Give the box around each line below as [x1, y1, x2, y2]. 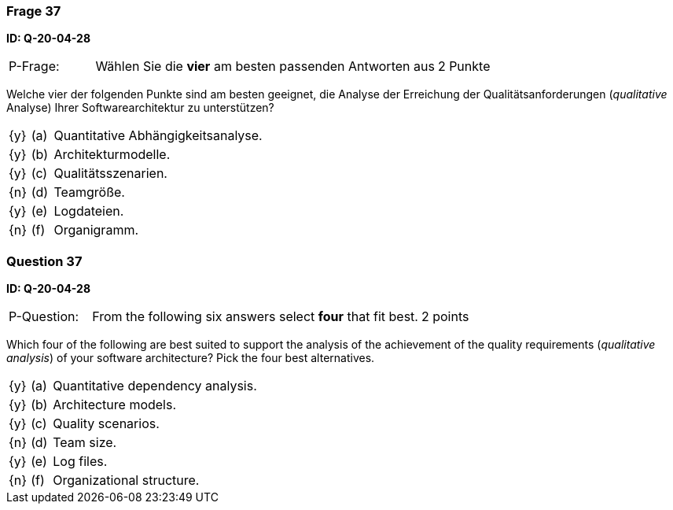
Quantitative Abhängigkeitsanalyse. [53, 128, 263, 144]
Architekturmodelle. [53, 146, 171, 163]
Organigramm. [53, 222, 139, 238]
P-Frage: [9, 58, 60, 75]
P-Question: [9, 309, 79, 325]
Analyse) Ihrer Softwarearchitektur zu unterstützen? [6, 101, 274, 115]
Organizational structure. [53, 472, 200, 489]
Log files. [53, 453, 108, 470]
